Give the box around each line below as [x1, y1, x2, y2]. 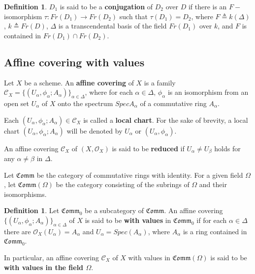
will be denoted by [66, 125, 123, 136]
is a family [144, 77, 176, 87]
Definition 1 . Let [4, 205, 60, 216]
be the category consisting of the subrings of [56, 179, 190, 190]
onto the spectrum [58, 98, 113, 108]
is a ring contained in [183, 226, 247, 236]
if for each [196, 215, 227, 225]
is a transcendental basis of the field [58, 21, 167, 31]
